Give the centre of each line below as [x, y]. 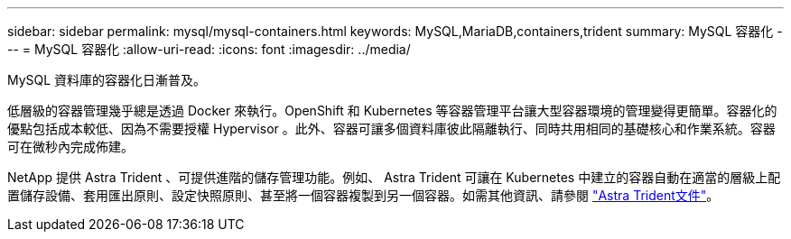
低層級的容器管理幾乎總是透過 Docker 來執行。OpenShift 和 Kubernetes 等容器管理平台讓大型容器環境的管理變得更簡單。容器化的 [392, 110]
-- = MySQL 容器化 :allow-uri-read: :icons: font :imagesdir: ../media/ [209, 49]
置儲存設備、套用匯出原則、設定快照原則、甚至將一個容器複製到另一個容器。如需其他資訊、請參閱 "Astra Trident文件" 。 [363, 195]
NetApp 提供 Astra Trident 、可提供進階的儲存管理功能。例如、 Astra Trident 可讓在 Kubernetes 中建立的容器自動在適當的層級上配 [394, 177]
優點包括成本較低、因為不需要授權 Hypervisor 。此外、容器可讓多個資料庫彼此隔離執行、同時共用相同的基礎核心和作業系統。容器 [391, 129]
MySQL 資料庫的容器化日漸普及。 [107, 80]
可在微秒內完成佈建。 [70, 147]
